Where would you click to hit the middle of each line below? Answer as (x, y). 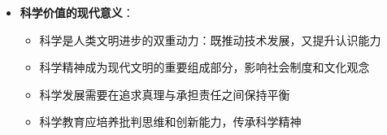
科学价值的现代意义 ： (77, 12)
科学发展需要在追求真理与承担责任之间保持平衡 (165, 94)
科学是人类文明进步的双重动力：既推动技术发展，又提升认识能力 (210, 39)
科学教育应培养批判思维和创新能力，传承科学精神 (170, 122)
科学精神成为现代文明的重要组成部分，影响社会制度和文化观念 (204, 67)
